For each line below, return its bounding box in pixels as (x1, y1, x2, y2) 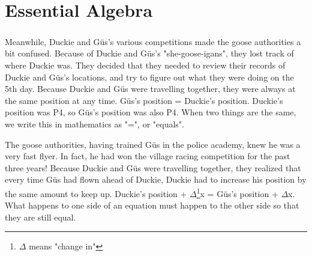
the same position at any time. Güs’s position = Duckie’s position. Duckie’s (5, 94, 283, 106)
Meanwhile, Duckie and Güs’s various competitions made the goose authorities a (5, 35, 301, 47)
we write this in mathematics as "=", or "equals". (5, 117, 184, 130)
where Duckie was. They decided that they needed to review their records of (5, 58, 286, 71)
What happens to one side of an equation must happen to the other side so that (5, 199, 299, 212)
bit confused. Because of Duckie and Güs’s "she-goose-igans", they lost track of (5, 47, 294, 59)
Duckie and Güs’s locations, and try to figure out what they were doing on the (5, 70, 294, 83)
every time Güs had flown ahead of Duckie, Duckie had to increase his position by (5, 173, 307, 186)
